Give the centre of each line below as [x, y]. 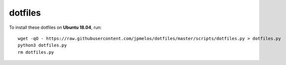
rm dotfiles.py [36, 52]
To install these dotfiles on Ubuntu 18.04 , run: [55, 27]
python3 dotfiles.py [42, 45]
